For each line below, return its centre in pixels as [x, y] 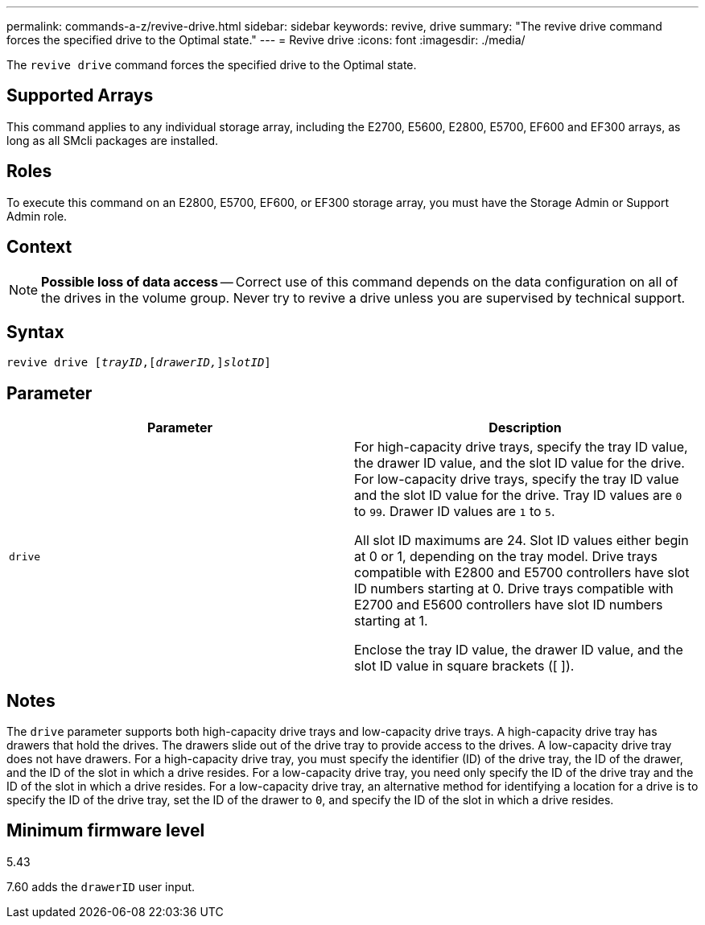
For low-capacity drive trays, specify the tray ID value [517, 479]
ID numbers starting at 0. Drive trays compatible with [514, 589]
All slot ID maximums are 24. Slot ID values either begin [522, 541]
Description [525, 428]
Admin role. [37, 216]
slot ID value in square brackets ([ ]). [464, 666]
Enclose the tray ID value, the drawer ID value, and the [519, 650]
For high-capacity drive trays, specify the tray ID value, [521, 447]
